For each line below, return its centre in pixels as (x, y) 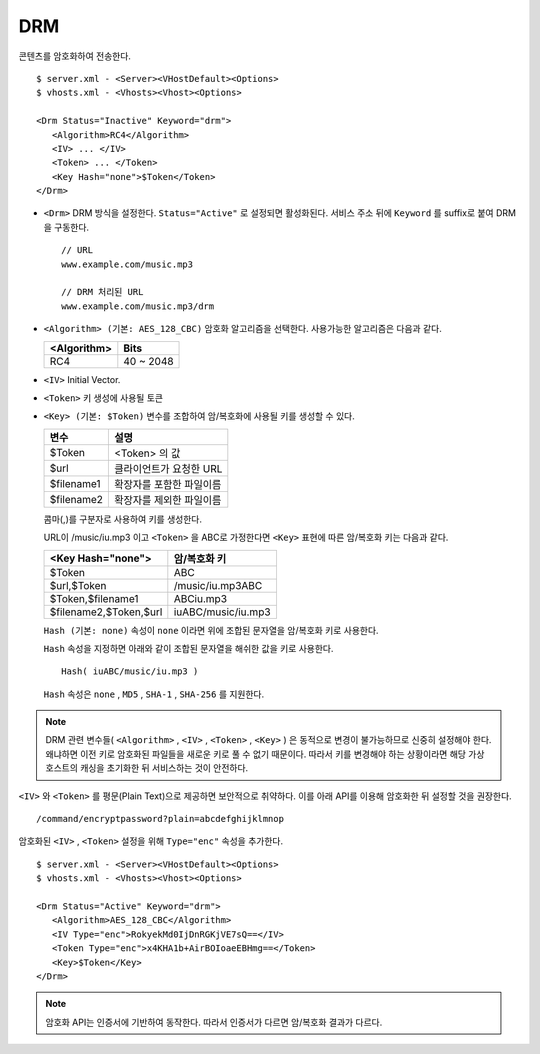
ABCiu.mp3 (200, 598)
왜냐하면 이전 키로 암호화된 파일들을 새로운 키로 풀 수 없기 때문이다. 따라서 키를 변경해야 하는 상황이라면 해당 (256, 754)
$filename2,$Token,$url (106, 612)
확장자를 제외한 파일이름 (168, 500)
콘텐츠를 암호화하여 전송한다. (75, 56)
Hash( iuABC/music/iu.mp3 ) (130, 671)
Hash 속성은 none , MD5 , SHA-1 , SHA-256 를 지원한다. (154, 694)
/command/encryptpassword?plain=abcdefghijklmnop (160, 819)
